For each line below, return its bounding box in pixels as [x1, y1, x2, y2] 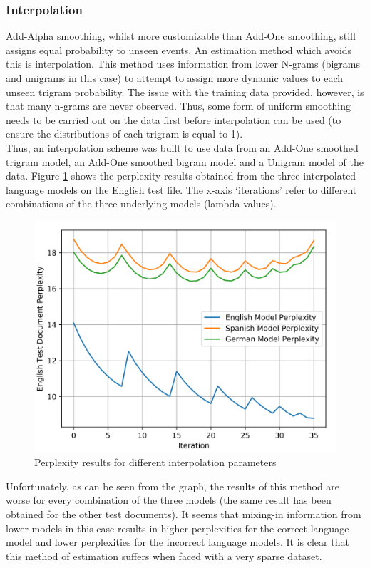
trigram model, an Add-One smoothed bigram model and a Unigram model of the [6, 154, 364, 169]
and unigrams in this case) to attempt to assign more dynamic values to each [6, 71, 343, 85]
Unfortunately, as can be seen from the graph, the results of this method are [6, 478, 340, 493]
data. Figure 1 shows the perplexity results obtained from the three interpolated [6, 168, 356, 183]
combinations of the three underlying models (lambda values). [6, 196, 277, 211]
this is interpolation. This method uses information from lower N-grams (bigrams [6, 56, 360, 71]
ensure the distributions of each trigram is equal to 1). [6, 126, 243, 141]
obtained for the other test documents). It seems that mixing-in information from [6, 506, 361, 521]
